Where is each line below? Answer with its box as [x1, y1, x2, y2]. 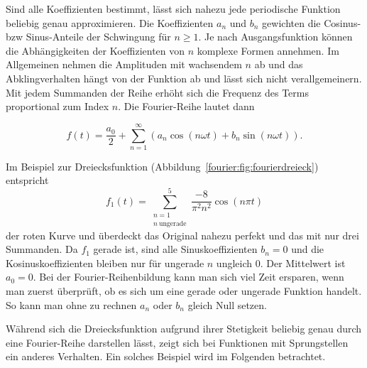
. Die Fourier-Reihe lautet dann [118, 99, 255, 114]
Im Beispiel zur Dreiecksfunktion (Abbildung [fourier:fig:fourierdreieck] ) [6, 158, 319, 173]
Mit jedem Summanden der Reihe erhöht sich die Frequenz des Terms [6, 85, 309, 99]
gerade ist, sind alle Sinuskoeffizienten [93, 242, 258, 256]
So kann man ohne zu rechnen [6, 297, 137, 312]
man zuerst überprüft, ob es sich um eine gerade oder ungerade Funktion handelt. [6, 283, 362, 298]
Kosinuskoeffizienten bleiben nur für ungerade [6, 255, 204, 270]
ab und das [254, 57, 303, 72]
